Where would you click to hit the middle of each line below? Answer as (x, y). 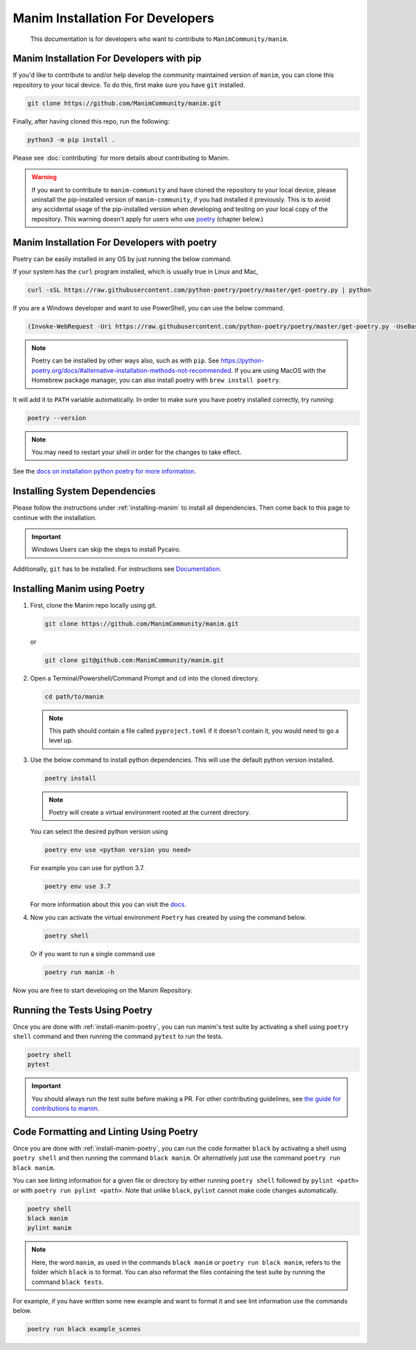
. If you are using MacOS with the (279, 370)
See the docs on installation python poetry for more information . (105, 472)
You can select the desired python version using (99, 832)
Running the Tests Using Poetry (83, 1010)
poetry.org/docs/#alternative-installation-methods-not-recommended (131, 370)
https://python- (243, 360)
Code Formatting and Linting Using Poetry (105, 1132)
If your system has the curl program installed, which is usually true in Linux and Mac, (136, 272)
